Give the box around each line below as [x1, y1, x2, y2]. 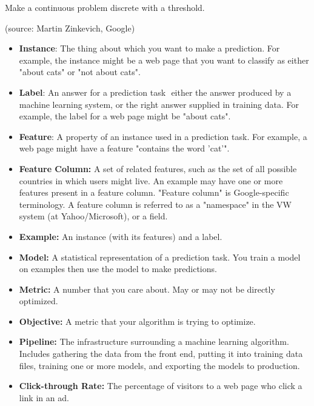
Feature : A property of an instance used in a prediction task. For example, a [19, 130, 307, 142]
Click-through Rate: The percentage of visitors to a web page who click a [19, 379, 302, 392]
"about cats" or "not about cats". [19, 65, 141, 78]
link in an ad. [19, 391, 69, 404]
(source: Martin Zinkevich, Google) [5, 21, 135, 34]
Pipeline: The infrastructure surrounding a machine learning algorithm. [19, 335, 289, 348]
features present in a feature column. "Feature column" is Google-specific [19, 186, 289, 199]
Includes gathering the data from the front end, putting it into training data [19, 347, 303, 360]
